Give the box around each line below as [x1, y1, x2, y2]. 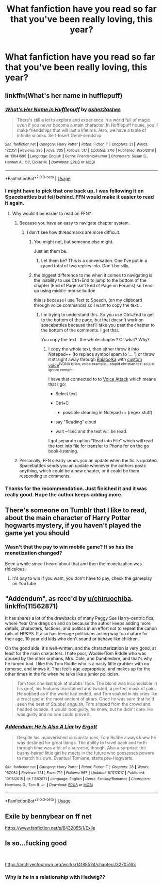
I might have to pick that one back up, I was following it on [5, 188, 144, 194]
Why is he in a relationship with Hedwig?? [5, 873, 105, 880]
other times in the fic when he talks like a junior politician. [5, 671, 120, 677]
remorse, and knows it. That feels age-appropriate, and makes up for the [5, 666, 150, 672]
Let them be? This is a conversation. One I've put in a [41, 258, 147, 263]
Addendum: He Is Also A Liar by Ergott [5, 723, 98, 730]
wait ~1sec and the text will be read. [55, 429, 128, 434]
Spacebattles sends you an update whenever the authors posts [19, 463, 146, 469]
